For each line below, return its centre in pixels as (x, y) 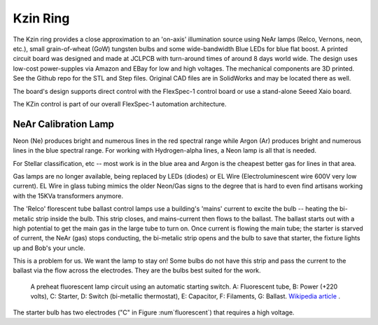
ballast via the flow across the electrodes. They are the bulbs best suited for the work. (137, 270)
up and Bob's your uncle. (49, 248)
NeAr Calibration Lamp (64, 124)
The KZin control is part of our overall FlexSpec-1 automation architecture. (120, 104)
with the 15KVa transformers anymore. (68, 195)
